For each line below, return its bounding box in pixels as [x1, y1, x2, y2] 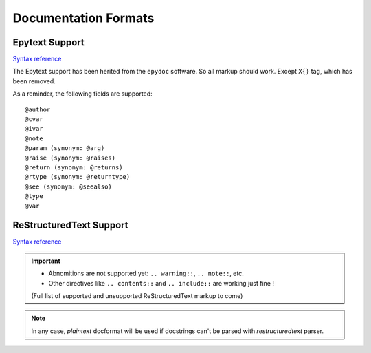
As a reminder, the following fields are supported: [12, 89, 153, 98]
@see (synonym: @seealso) [25, 182, 113, 191]
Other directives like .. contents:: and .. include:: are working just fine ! [48, 279, 275, 287]
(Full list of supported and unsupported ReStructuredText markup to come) [31, 292, 243, 299]
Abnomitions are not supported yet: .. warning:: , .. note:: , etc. [48, 269, 244, 278]
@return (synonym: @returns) [25, 163, 123, 171]
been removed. [12, 76, 56, 85]
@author [25, 105, 51, 114]
